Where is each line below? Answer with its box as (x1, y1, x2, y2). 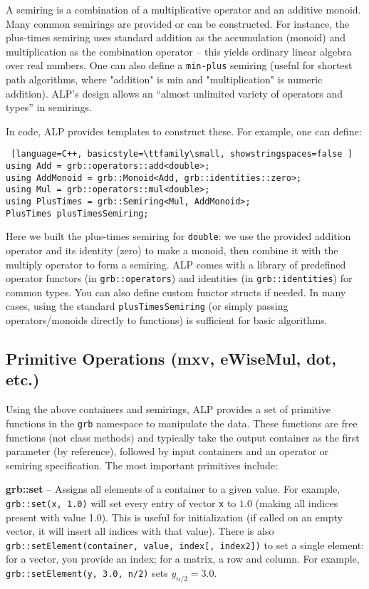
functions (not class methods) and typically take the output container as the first (6, 429, 360, 444)
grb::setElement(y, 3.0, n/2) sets (6, 565, 168, 580)
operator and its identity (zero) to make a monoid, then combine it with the (6, 243, 338, 257)
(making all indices (255, 495, 338, 510)
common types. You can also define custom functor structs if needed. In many (6, 284, 346, 299)
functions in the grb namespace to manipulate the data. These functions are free (6, 415, 358, 430)
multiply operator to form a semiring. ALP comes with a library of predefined (6, 256, 346, 271)
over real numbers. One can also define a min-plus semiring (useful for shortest (6, 58, 353, 73)
